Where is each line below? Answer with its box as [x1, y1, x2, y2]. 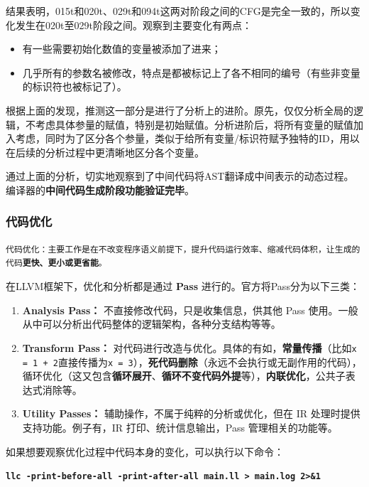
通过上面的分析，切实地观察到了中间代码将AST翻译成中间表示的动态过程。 [6, 168, 354, 183]
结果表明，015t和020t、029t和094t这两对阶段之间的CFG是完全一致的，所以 [6, 4, 351, 18]
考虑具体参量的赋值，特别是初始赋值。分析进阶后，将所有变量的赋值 [35, 117, 353, 132]
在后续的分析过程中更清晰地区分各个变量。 [6, 144, 204, 159]
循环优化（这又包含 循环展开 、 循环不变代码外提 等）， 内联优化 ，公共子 [22, 368, 346, 383]
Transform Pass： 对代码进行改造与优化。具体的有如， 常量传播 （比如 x [22, 340, 357, 355]
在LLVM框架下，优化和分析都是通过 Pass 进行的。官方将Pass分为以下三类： [6, 279, 360, 294]
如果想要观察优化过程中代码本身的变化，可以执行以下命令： [6, 444, 284, 459]
